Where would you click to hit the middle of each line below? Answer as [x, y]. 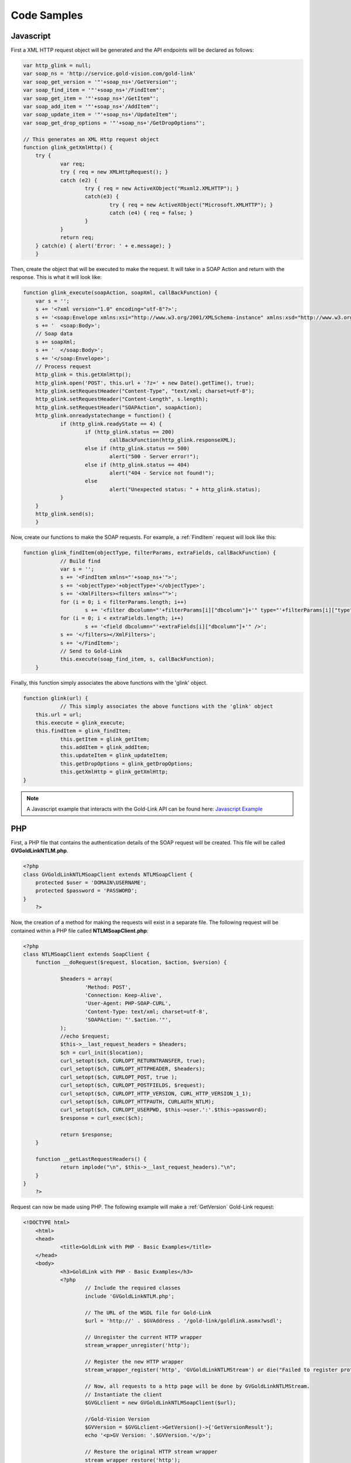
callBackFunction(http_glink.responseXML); [173, 440]
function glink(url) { [56, 698]
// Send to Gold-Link [91, 651]
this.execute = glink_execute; [80, 722]
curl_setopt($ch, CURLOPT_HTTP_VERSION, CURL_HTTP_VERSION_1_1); [156, 1093]
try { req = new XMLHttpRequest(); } [114, 172]
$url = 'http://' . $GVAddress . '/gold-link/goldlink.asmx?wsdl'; [184, 1321]
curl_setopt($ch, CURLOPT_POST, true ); [119, 1077]
